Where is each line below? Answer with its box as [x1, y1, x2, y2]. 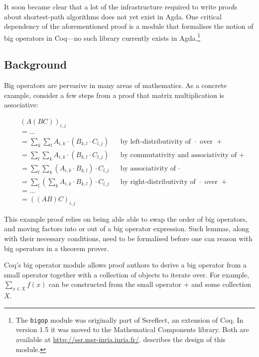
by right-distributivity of [120, 178, 196, 185]
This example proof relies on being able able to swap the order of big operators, [4, 213, 248, 224]
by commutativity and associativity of [120, 151, 237, 159]
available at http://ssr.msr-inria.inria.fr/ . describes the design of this [15, 334, 226, 345]
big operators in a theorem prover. [4, 243, 109, 253]
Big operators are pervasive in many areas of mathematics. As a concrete [4, 80, 227, 90]
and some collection [191, 279, 252, 289]
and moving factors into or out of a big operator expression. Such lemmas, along [4, 223, 250, 234]
